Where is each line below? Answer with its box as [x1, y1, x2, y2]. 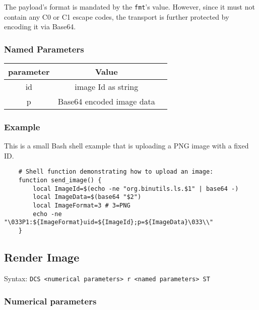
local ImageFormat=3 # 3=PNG [33, 202, 131, 210]
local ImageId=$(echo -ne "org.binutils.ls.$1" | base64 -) [33, 185, 239, 192]
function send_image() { [18, 177, 102, 184]
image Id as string [75, 81, 139, 93]
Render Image [4, 249, 80, 265]
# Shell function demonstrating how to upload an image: [18, 168, 214, 176]
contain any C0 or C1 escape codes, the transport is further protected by [4, 11, 229, 22]
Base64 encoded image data [57, 95, 155, 108]
